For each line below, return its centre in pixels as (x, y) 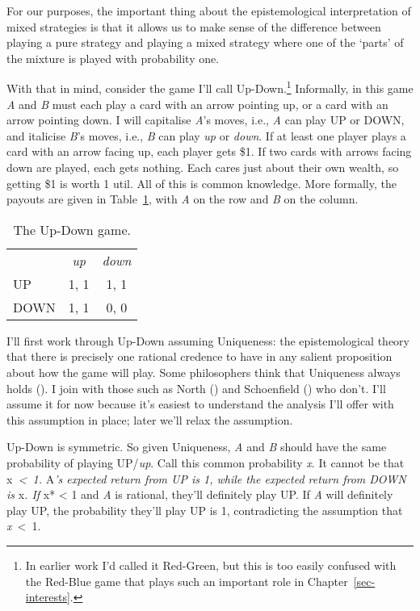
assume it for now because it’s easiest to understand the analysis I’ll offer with (200, 404)
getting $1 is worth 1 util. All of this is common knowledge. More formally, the (202, 183)
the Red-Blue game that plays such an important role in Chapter (187, 581)
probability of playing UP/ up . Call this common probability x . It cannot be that (206, 462)
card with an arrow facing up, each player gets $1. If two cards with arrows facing (209, 151)
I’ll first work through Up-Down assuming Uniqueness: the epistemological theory (208, 340)
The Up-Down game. (72, 229)
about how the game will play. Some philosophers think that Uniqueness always (204, 372)
